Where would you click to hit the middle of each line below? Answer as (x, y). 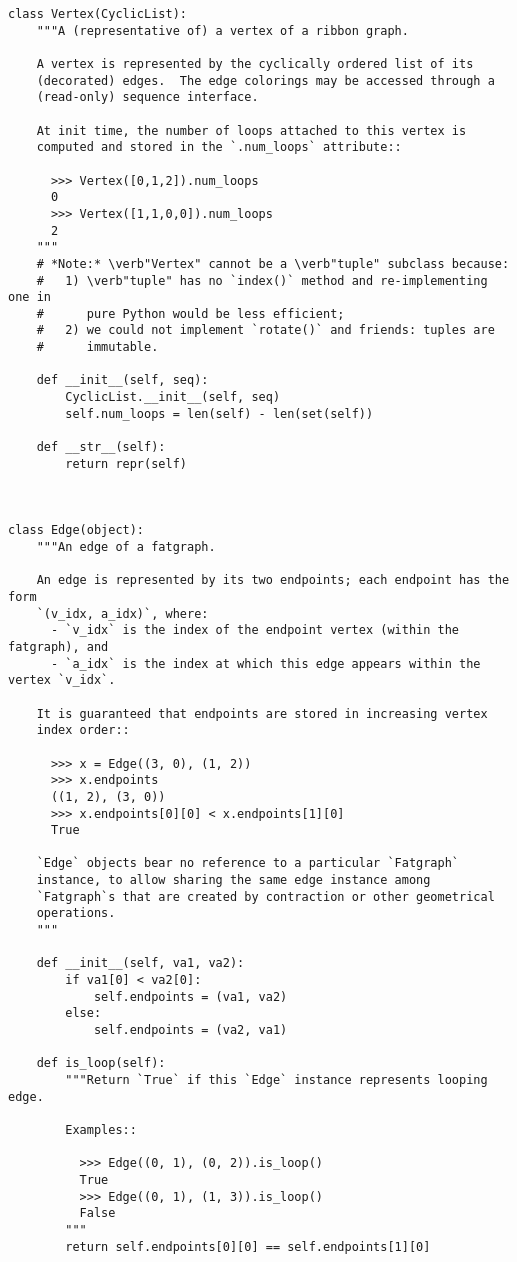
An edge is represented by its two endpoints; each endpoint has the (273, 580)
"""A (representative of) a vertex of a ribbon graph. (222, 30)
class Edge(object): (76, 530)
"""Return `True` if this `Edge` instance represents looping (276, 1080)
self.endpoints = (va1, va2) (190, 996)
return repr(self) (126, 463)
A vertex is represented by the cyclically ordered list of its (255, 63)
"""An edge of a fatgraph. (126, 547)
